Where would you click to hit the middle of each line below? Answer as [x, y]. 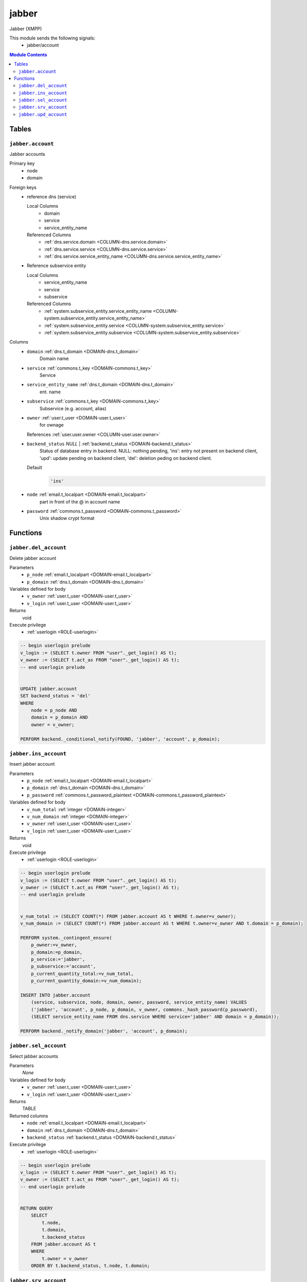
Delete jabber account [33, 558]
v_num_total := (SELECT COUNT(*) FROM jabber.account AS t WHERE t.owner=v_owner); [128, 916]
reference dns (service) [52, 196]
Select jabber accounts [34, 1056]
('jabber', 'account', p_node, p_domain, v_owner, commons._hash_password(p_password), [144, 1009]
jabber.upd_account [43, 114]
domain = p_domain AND [59, 717]
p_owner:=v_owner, [54, 945]
